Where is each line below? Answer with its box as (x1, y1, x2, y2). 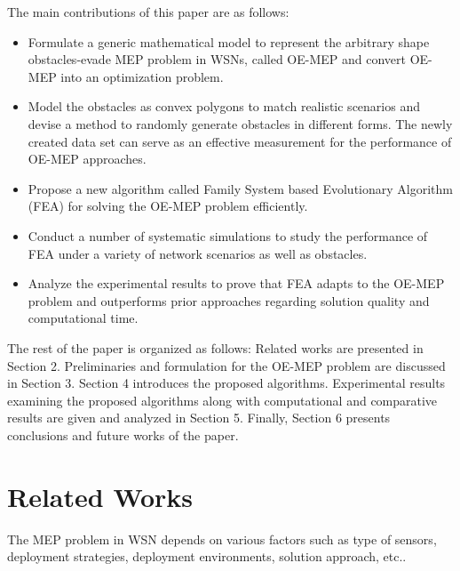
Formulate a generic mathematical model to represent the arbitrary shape (28, 32, 430, 51)
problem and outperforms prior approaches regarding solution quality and (28, 291, 430, 310)
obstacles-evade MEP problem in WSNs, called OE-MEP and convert (28, 50, 406, 68)
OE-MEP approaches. (28, 149, 147, 168)
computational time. (28, 309, 139, 327)
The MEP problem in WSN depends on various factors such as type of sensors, (7, 529, 437, 548)
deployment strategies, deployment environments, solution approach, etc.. (7, 547, 407, 566)
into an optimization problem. (60, 67, 224, 85)
